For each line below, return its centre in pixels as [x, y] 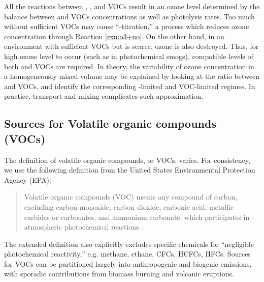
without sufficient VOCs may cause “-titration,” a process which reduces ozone [127, 26]
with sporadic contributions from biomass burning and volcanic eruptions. [119, 274]
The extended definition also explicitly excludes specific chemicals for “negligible [129, 244]
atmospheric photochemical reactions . [84, 227]
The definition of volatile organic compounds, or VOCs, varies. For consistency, [127, 160]
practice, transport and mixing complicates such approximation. [104, 96]
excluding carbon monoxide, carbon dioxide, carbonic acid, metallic [129, 206]
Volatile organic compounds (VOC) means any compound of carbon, [131, 197]
